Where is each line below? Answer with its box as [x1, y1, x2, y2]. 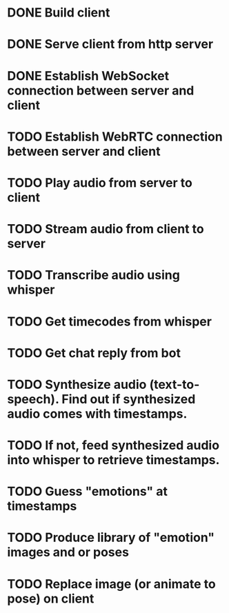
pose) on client [7, 591, 94, 606]
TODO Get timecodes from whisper [7, 314, 212, 329]
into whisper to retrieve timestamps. [7, 452, 220, 468]
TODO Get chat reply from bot [7, 345, 181, 361]
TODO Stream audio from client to [7, 221, 205, 237]
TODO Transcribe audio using [7, 268, 181, 283]
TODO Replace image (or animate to [7, 576, 216, 592]
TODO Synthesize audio [7, 376, 147, 392]
